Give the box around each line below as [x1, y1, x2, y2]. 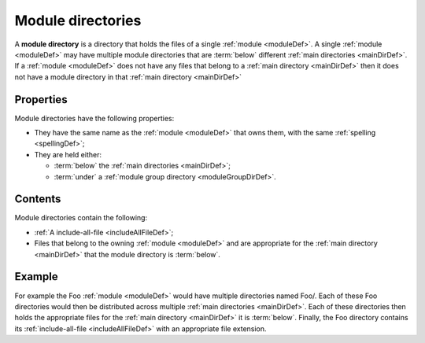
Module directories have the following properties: [14, 113, 175, 123]
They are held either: [34, 149, 102, 159]
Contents [14, 193, 61, 206]
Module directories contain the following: [14, 213, 148, 223]
